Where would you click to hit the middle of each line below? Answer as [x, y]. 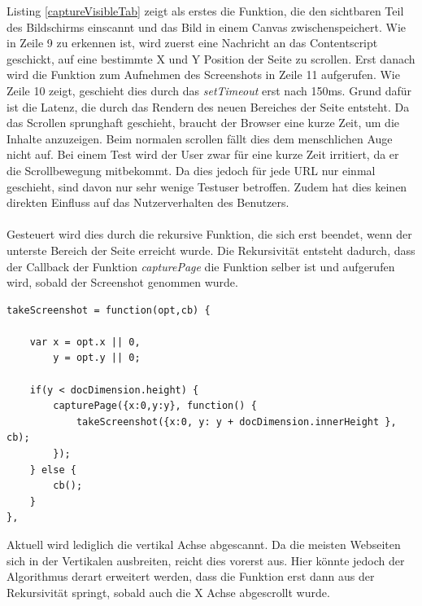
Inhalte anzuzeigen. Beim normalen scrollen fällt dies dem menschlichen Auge [200, 138]
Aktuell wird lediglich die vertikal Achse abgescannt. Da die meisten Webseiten [204, 544]
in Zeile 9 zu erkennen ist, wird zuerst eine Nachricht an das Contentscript [192, 43]
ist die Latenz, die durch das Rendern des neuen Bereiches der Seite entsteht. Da [208, 106]
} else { [53, 470]
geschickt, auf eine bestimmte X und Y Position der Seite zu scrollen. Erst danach [211, 58]
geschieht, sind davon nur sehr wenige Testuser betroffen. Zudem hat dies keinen [207, 186]
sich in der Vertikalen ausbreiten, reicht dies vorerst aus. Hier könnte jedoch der [206, 560]
